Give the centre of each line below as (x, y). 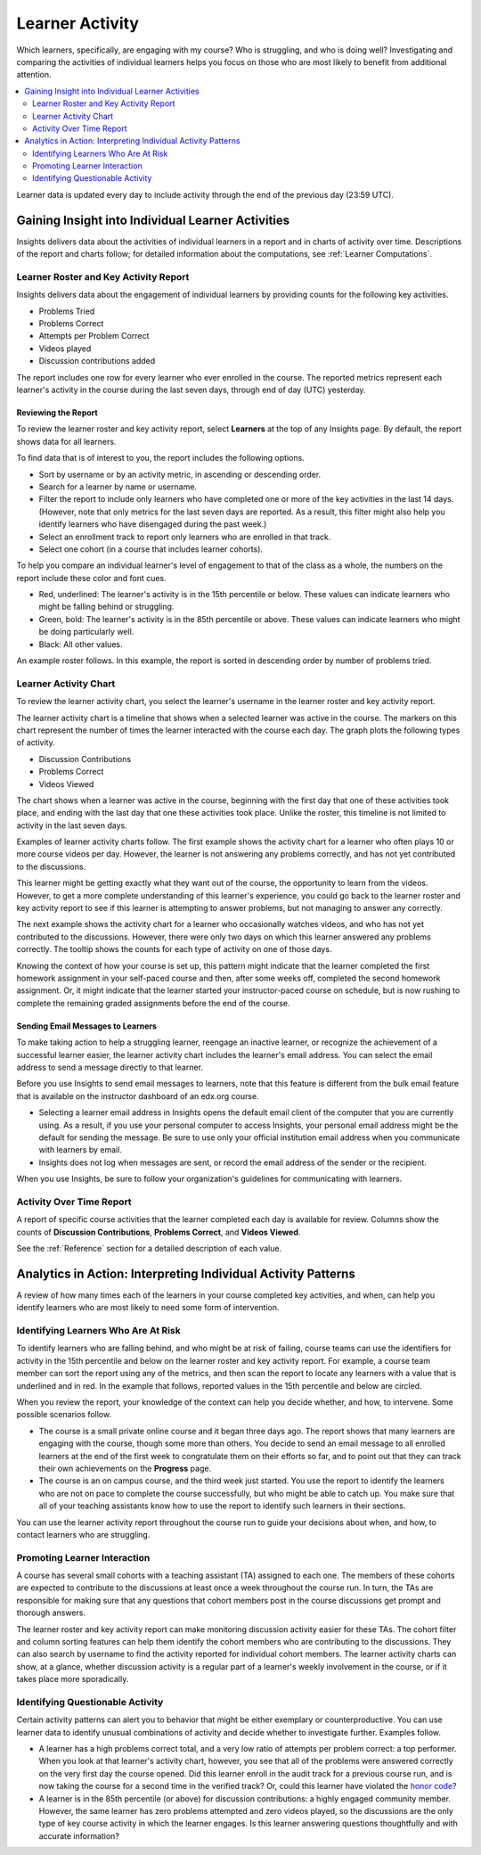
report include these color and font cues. (91, 578)
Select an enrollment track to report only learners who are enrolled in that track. (185, 537)
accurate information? (79, 1835)
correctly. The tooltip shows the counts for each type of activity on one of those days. (174, 949)
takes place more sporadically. (73, 1679)
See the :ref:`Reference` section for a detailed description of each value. (149, 1248)
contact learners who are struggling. (83, 1534)
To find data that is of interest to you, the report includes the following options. (160, 458)
